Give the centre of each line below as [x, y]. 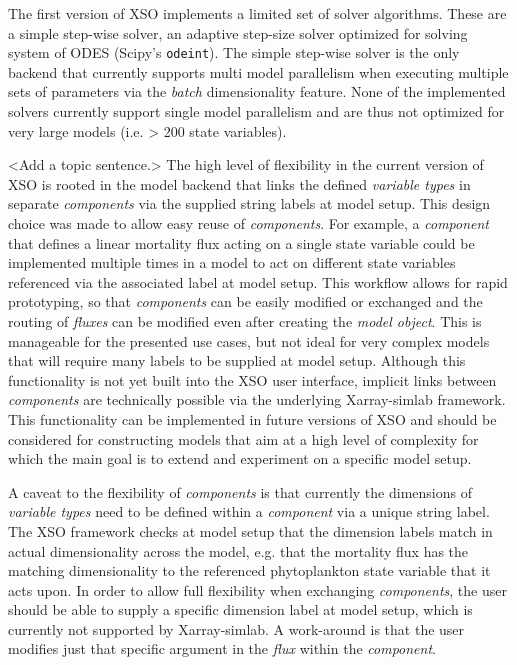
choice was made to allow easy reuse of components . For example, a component [248, 223]
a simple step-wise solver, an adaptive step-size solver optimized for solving [238, 32]
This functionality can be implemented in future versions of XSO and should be [252, 418]
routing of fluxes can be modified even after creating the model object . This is [245, 320]
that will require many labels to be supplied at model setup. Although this [237, 360]
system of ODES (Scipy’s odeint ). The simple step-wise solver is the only [234, 52]
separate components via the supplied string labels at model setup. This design [249, 203]
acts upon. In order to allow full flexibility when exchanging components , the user [257, 589]
